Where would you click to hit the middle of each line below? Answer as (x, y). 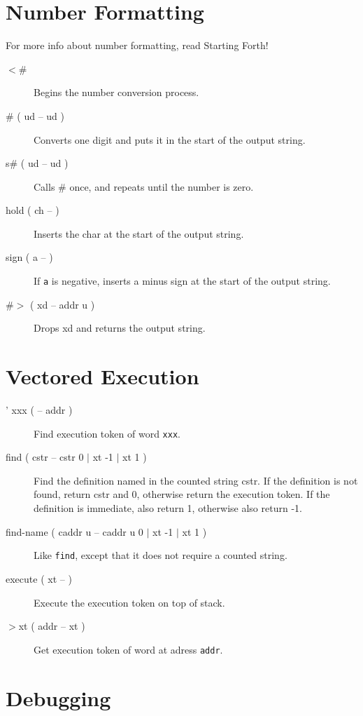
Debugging (58, 697)
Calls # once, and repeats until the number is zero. (144, 186)
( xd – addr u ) (62, 304)
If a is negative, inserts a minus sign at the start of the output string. (182, 281)
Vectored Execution (102, 376)
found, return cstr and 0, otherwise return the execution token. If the (182, 494)
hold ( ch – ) (33, 210)
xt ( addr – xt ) (52, 626)
